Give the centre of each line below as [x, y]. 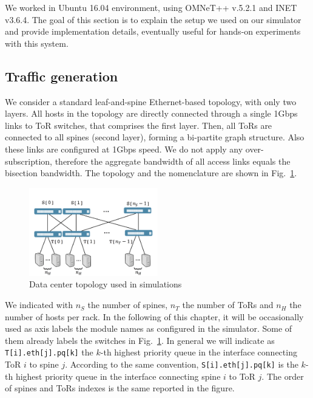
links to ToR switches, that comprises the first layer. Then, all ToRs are [139, 125]
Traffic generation [62, 76]
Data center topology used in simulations [106, 284]
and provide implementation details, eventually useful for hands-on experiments [153, 31]
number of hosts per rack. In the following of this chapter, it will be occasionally [154, 316]
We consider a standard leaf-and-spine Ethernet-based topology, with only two [151, 101]
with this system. [37, 43]
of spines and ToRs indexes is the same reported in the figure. [120, 388]
